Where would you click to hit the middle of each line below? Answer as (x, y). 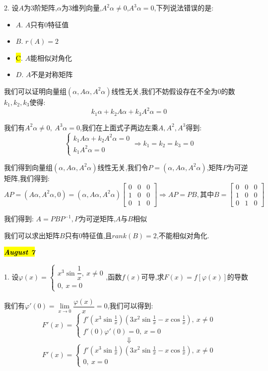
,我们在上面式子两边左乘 (119, 127)
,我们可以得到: (130, 306)
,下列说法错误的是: (184, 7)
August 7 (20, 252)
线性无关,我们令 (123, 167)
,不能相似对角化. (183, 235)
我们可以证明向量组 (35, 91)
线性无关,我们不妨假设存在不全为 (165, 91)
